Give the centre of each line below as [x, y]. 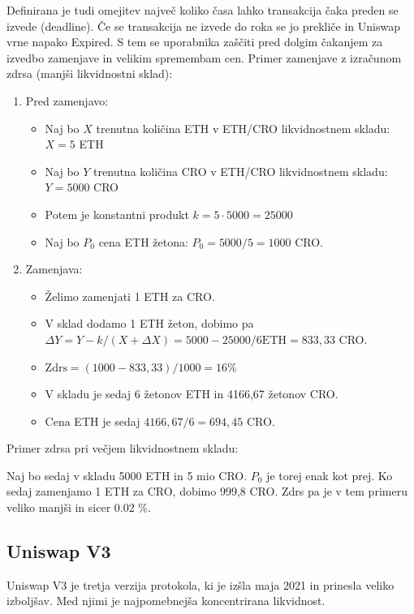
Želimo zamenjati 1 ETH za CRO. [130, 296]
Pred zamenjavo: [67, 100]
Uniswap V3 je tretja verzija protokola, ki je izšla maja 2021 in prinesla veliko [201, 584]
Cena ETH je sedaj [93, 421]
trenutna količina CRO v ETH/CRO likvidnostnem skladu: [241, 171]
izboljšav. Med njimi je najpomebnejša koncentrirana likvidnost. [166, 601]
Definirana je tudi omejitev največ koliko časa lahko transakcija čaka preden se [203, 10]
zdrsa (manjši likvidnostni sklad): [90, 73]
